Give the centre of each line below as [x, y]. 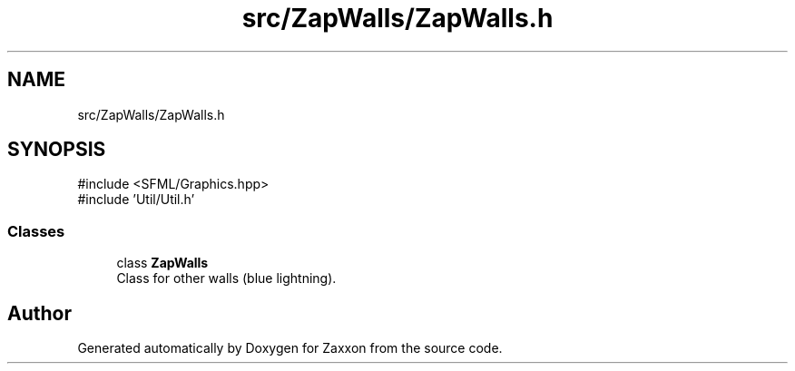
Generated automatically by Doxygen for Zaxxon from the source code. [290, 348]
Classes [36, 231]
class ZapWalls [162, 263]
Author [39, 313]
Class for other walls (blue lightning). [226, 278]
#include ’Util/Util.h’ [136, 200]
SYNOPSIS [57, 150]
